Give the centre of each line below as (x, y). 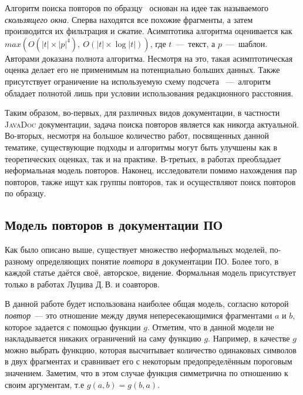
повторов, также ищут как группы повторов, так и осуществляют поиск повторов (150, 181)
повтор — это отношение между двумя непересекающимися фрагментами (139, 315)
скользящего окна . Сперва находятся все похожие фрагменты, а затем (129, 19)
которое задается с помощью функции (73, 327)
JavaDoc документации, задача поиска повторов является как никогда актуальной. (152, 124)
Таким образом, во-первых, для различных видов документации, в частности (142, 113)
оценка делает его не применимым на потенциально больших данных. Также (142, 70)
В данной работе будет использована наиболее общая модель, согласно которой (147, 304)
